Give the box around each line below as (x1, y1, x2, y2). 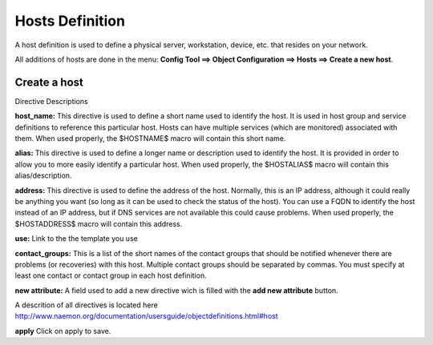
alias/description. (14, 170, 72, 180)
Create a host (14, 75, 84, 89)
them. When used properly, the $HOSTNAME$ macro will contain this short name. (14, 134, 286, 143)
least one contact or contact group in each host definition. (14, 271, 208, 280)
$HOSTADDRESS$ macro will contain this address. (14, 219, 183, 228)
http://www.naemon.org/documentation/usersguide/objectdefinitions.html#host (14, 311, 278, 321)
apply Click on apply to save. (14, 326, 111, 335)
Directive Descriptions (14, 96, 88, 106)
